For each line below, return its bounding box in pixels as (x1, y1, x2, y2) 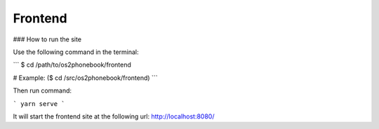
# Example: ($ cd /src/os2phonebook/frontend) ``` (13, 74, 158, 82)
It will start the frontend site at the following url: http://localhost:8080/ (13, 112, 215, 121)
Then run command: (13, 86, 72, 95)
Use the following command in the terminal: (13, 48, 140, 56)
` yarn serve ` (13, 100, 66, 108)
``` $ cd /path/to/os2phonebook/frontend (13, 60, 131, 69)
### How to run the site (13, 35, 82, 43)
